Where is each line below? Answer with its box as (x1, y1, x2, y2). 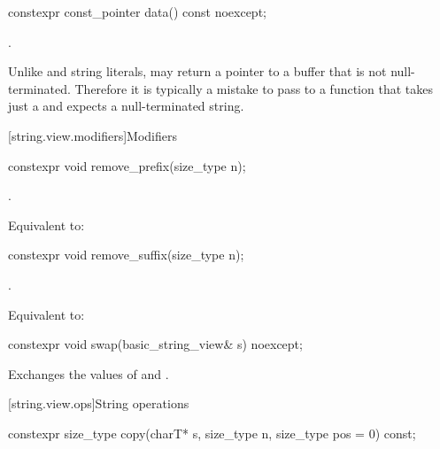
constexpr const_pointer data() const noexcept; (8, 3, 266, 20)
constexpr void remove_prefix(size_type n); (8, 156, 246, 174)
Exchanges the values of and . (8, 364, 169, 383)
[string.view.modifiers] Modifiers (8, 126, 177, 144)
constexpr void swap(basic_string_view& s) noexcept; (8, 335, 303, 353)
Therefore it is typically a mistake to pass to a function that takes (74, 79, 433, 97)
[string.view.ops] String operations (8, 394, 189, 413)
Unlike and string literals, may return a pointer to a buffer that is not (8, 62, 387, 81)
